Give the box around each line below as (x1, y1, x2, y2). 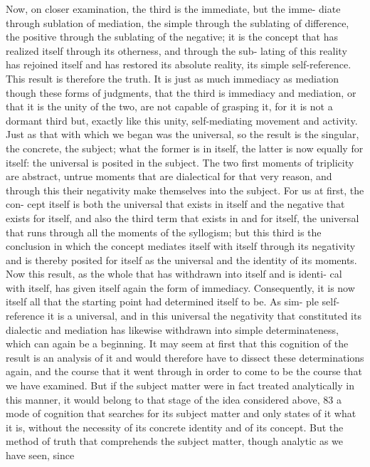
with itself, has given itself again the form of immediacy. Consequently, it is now (6, 280, 355, 295)
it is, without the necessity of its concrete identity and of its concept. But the (6, 419, 344, 434)
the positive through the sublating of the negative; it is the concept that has (6, 29, 339, 44)
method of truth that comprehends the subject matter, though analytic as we (6, 434, 344, 448)
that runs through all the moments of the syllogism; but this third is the (6, 224, 322, 239)
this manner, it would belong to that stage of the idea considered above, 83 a (6, 392, 342, 406)
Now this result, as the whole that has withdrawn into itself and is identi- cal (6, 266, 342, 281)
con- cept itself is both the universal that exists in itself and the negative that (6, 196, 345, 211)
